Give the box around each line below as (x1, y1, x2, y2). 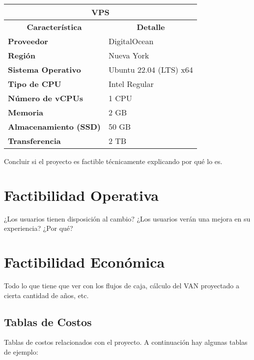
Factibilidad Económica (4, 252, 165, 272)
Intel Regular (108, 78, 154, 89)
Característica (27, 21, 82, 32)
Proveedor (8, 35, 48, 47)
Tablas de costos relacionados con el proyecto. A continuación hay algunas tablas (4, 337, 248, 347)
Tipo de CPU (8, 78, 61, 89)
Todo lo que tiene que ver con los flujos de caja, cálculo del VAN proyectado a (4, 280, 239, 291)
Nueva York (108, 50, 149, 61)
